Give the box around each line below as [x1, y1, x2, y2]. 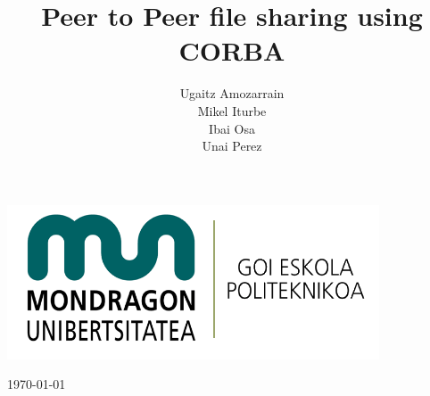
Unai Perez [202, 136, 262, 155]
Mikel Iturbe [197, 101, 267, 120]
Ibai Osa [209, 119, 255, 137]
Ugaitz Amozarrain [179, 84, 285, 103]
